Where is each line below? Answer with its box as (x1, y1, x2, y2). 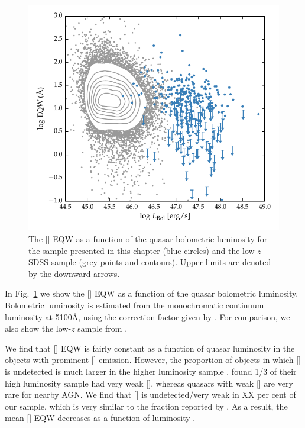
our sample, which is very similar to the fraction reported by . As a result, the (5, 400, 288, 412)
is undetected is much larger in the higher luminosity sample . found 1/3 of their (5, 365, 297, 377)
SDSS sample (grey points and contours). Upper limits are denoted (28, 256, 271, 268)
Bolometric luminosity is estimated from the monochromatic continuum (5, 299, 264, 311)
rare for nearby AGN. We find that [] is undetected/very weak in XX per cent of (5, 388, 296, 401)
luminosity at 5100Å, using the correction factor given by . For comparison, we (5, 310, 290, 323)
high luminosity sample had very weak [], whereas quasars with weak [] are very (5, 376, 293, 389)
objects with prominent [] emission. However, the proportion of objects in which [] (5, 353, 301, 366)
